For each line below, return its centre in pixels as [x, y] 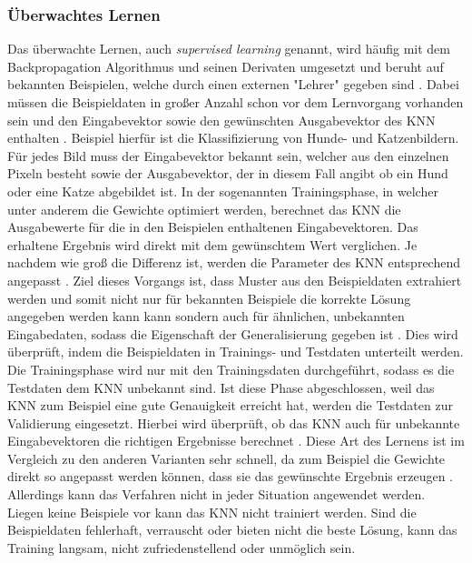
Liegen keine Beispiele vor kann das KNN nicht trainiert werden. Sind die [212, 512]
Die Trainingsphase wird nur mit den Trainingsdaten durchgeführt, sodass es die [231, 369]
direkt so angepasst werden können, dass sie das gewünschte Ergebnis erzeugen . [231, 476]
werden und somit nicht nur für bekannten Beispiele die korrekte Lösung [209, 298]
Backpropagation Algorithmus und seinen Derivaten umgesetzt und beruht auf [226, 66]
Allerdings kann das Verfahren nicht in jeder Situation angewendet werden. [216, 494]
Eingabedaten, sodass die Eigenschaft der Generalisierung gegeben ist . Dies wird [233, 333]
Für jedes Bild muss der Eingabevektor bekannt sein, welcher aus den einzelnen [228, 155]
